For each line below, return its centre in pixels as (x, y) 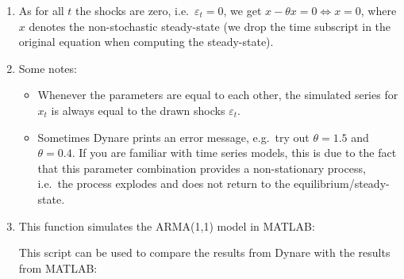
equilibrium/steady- (342, 183)
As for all (41, 10)
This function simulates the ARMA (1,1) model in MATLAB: (167, 225)
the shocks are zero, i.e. (133, 10)
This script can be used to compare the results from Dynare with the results (204, 252)
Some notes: (48, 68)
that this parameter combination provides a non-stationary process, (202, 168)
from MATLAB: (58, 268)
